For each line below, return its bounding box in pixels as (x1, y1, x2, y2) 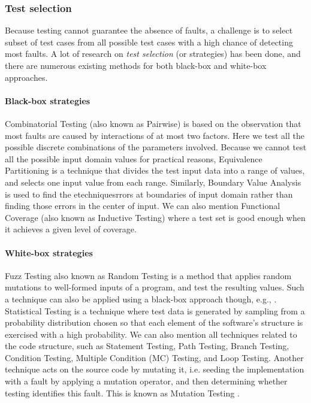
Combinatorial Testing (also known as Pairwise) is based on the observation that (5, 117, 301, 129)
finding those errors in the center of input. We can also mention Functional (5, 199, 280, 212)
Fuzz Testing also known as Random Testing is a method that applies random (5, 269, 292, 281)
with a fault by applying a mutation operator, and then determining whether (5, 375, 288, 387)
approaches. (5, 71, 48, 83)
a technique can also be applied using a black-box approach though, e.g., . (5, 292, 277, 305)
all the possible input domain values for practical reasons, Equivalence (5, 152, 262, 165)
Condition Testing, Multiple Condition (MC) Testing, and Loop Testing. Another (5, 351, 304, 363)
